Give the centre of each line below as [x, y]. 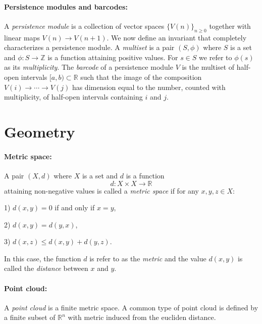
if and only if [75, 207]
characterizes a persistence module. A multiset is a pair [89, 47]
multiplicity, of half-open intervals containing [73, 97]
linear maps [22, 37]
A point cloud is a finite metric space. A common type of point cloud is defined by [131, 307]
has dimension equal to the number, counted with [149, 87]
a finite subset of [30, 317]
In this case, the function [43, 258]
